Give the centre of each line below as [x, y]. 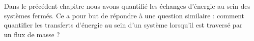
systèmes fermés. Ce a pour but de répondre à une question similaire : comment [124, 15]
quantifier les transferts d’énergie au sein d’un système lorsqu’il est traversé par [123, 25]
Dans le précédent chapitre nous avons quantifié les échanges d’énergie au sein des [127, 6]
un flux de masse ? [32, 34]
